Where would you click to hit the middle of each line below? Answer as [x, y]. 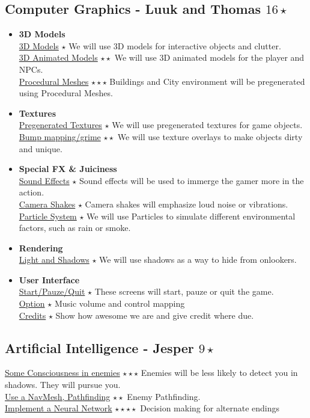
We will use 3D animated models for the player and [209, 57]
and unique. [41, 148]
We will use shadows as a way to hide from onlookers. [198, 260]
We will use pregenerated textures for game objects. [207, 125]
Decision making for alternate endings [210, 408]
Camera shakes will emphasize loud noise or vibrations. [187, 204]
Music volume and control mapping [120, 303]
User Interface [49, 279]
